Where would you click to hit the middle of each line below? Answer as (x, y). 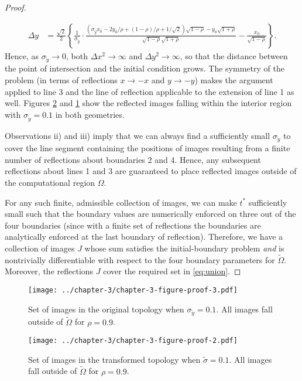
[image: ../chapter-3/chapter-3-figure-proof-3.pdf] (133, 290)
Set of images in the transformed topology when (114, 359)
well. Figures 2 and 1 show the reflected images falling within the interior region (148, 103)
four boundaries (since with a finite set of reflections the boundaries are (133, 225)
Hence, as (22, 55)
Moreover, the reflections (49, 271)
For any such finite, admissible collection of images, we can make (121, 202)
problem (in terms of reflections (61, 79)
